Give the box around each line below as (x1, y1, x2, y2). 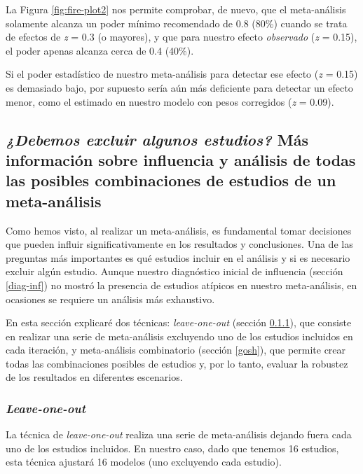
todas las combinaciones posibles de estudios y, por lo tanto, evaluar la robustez (6, 356, 348, 370)
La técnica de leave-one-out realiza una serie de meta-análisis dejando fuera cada (6, 427, 352, 442)
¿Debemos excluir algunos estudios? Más (6, 128, 308, 150)
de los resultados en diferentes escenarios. (6, 370, 183, 384)
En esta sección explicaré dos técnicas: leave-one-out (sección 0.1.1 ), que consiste (6, 315, 352, 330)
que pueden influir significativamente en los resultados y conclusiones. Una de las (6, 237, 353, 251)
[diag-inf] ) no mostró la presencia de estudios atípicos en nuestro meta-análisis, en (6, 277, 357, 292)
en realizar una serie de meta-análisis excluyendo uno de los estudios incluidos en (6, 328, 353, 343)
